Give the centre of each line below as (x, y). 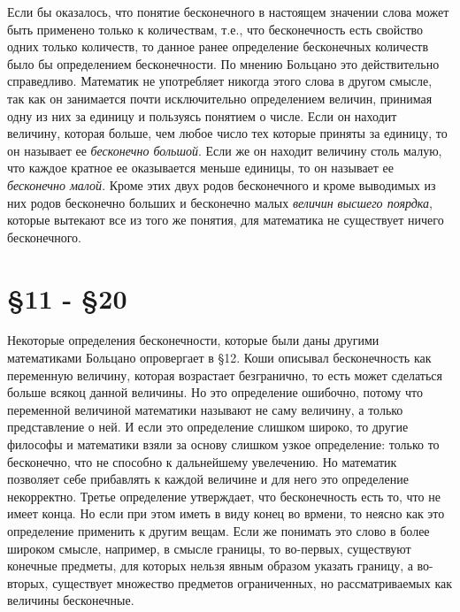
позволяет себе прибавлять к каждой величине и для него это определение (208, 479)
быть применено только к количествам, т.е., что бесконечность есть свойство (215, 29)
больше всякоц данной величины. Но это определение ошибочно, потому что (215, 392)
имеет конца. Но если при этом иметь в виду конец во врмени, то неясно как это (226, 513)
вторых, (28, 582)
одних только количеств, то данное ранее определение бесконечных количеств (218, 46)
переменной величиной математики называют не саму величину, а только (205, 409)
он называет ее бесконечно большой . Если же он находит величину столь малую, (225, 150)
